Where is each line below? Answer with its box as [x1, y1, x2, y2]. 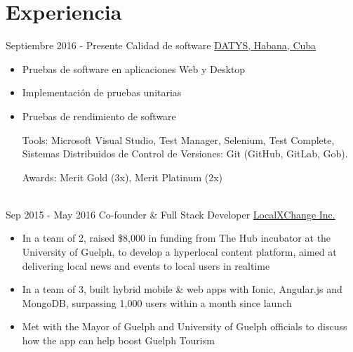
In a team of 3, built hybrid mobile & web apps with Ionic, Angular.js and [22, 282, 342, 296]
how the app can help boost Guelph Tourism [22, 333, 215, 348]
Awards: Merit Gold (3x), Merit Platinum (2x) [22, 169, 222, 184]
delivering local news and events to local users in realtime [22, 258, 270, 273]
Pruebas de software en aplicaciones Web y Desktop [22, 61, 246, 76]
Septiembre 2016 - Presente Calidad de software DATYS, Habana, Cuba [6, 38, 317, 53]
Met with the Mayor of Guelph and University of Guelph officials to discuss [22, 319, 347, 334]
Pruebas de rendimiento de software [22, 108, 176, 123]
